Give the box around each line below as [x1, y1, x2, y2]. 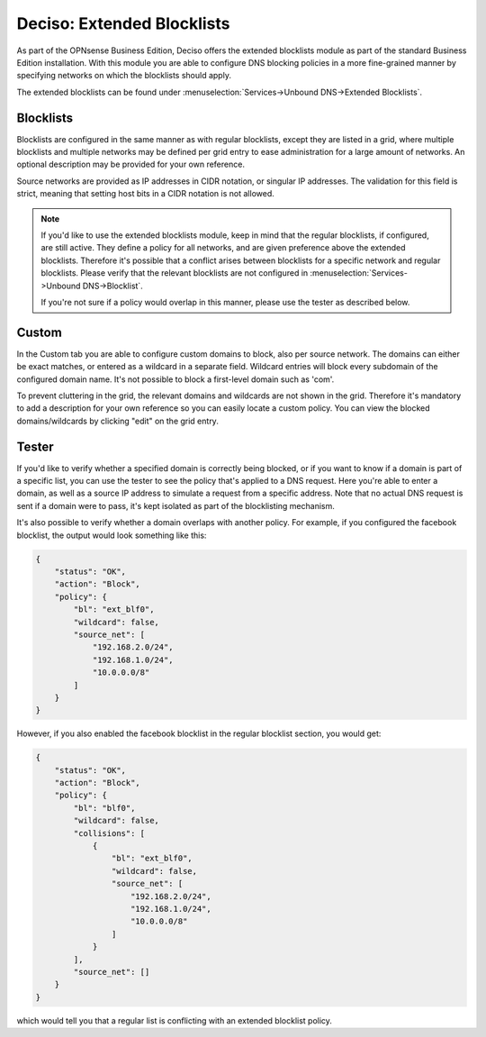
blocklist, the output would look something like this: [16, 530, 207, 541]
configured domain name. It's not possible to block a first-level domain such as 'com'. [16, 374, 335, 385]
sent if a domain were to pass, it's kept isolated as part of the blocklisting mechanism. [16, 500, 335, 511]
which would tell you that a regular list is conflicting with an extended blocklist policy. [16, 1014, 333, 1026]
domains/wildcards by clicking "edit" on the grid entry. [16, 415, 220, 426]
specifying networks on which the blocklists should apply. [16, 70, 231, 81]
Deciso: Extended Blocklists [16, 14, 230, 33]
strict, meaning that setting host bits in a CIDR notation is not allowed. [16, 188, 274, 199]
